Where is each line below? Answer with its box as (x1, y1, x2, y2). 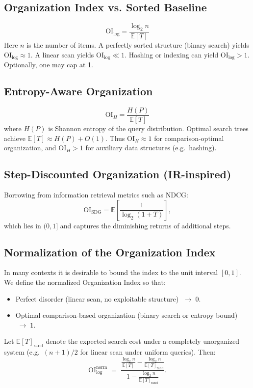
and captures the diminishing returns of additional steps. (60, 220, 231, 230)
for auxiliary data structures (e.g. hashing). (85, 142, 217, 153)
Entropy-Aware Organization (4, 83, 153, 99)
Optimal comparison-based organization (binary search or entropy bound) (15, 310, 238, 320)
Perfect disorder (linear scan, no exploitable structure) (15, 293, 179, 304)
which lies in (4, 220, 41, 230)
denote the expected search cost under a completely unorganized (46, 336, 240, 346)
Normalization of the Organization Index (4, 244, 216, 259)
